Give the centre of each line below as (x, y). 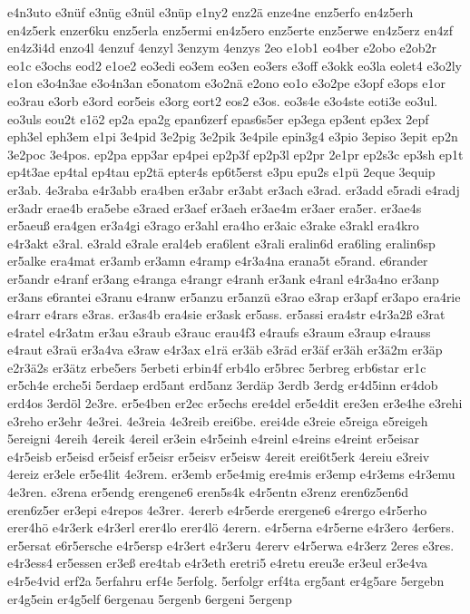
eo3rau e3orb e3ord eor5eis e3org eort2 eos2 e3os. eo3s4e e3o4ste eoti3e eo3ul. (223, 100)
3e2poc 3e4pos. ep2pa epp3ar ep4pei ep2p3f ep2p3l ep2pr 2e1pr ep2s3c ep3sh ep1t (235, 154)
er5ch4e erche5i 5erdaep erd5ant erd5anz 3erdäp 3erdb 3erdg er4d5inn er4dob (223, 385)
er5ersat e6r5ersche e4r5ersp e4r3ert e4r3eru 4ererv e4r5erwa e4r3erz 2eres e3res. (231, 545)
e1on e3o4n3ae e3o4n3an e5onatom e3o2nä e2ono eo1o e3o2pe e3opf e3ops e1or (227, 83)
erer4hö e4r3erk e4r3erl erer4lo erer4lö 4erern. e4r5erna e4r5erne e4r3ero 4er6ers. (231, 527)
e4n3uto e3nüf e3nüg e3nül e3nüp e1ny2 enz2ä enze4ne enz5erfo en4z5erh (211, 12)
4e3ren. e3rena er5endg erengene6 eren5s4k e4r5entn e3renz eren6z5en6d (208, 492)
